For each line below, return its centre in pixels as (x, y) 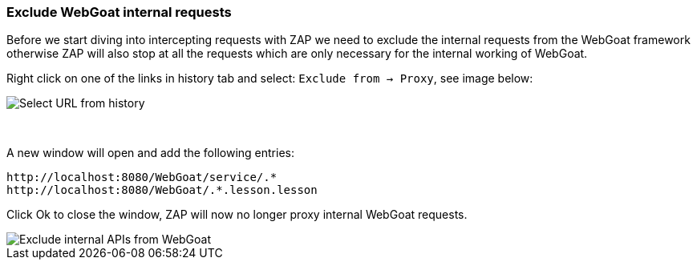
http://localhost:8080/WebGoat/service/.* (142, 177)
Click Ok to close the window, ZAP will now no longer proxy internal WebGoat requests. (237, 215)
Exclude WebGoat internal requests (119, 12)
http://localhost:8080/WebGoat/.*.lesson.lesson (162, 190)
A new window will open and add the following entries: (150, 153)
